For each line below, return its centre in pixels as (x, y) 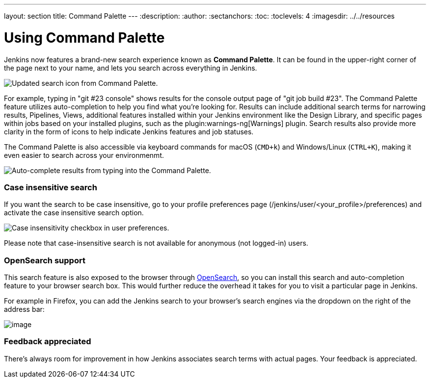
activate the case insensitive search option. (74, 213)
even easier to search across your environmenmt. (84, 155)
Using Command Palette (84, 38)
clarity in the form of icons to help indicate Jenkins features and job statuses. (129, 131)
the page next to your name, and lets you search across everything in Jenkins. (131, 68)
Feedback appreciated (48, 342)
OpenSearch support (45, 260)
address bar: (24, 309)
